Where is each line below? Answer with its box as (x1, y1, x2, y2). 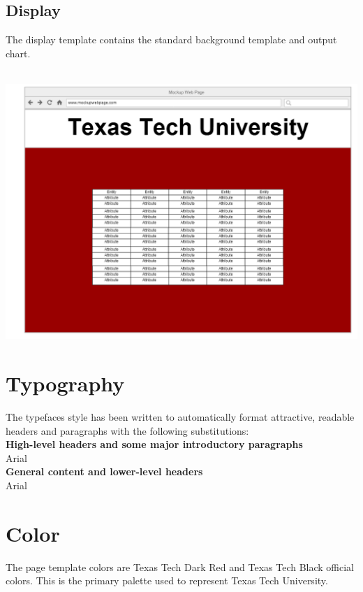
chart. (6, 45, 31, 60)
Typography (6, 368, 125, 397)
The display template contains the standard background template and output (6, 32, 337, 47)
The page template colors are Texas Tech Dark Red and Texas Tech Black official (6, 559, 354, 574)
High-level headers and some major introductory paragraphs (6, 437, 303, 452)
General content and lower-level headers (6, 464, 203, 479)
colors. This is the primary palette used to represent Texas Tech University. (6, 573, 328, 588)
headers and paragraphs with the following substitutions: (6, 423, 249, 438)
